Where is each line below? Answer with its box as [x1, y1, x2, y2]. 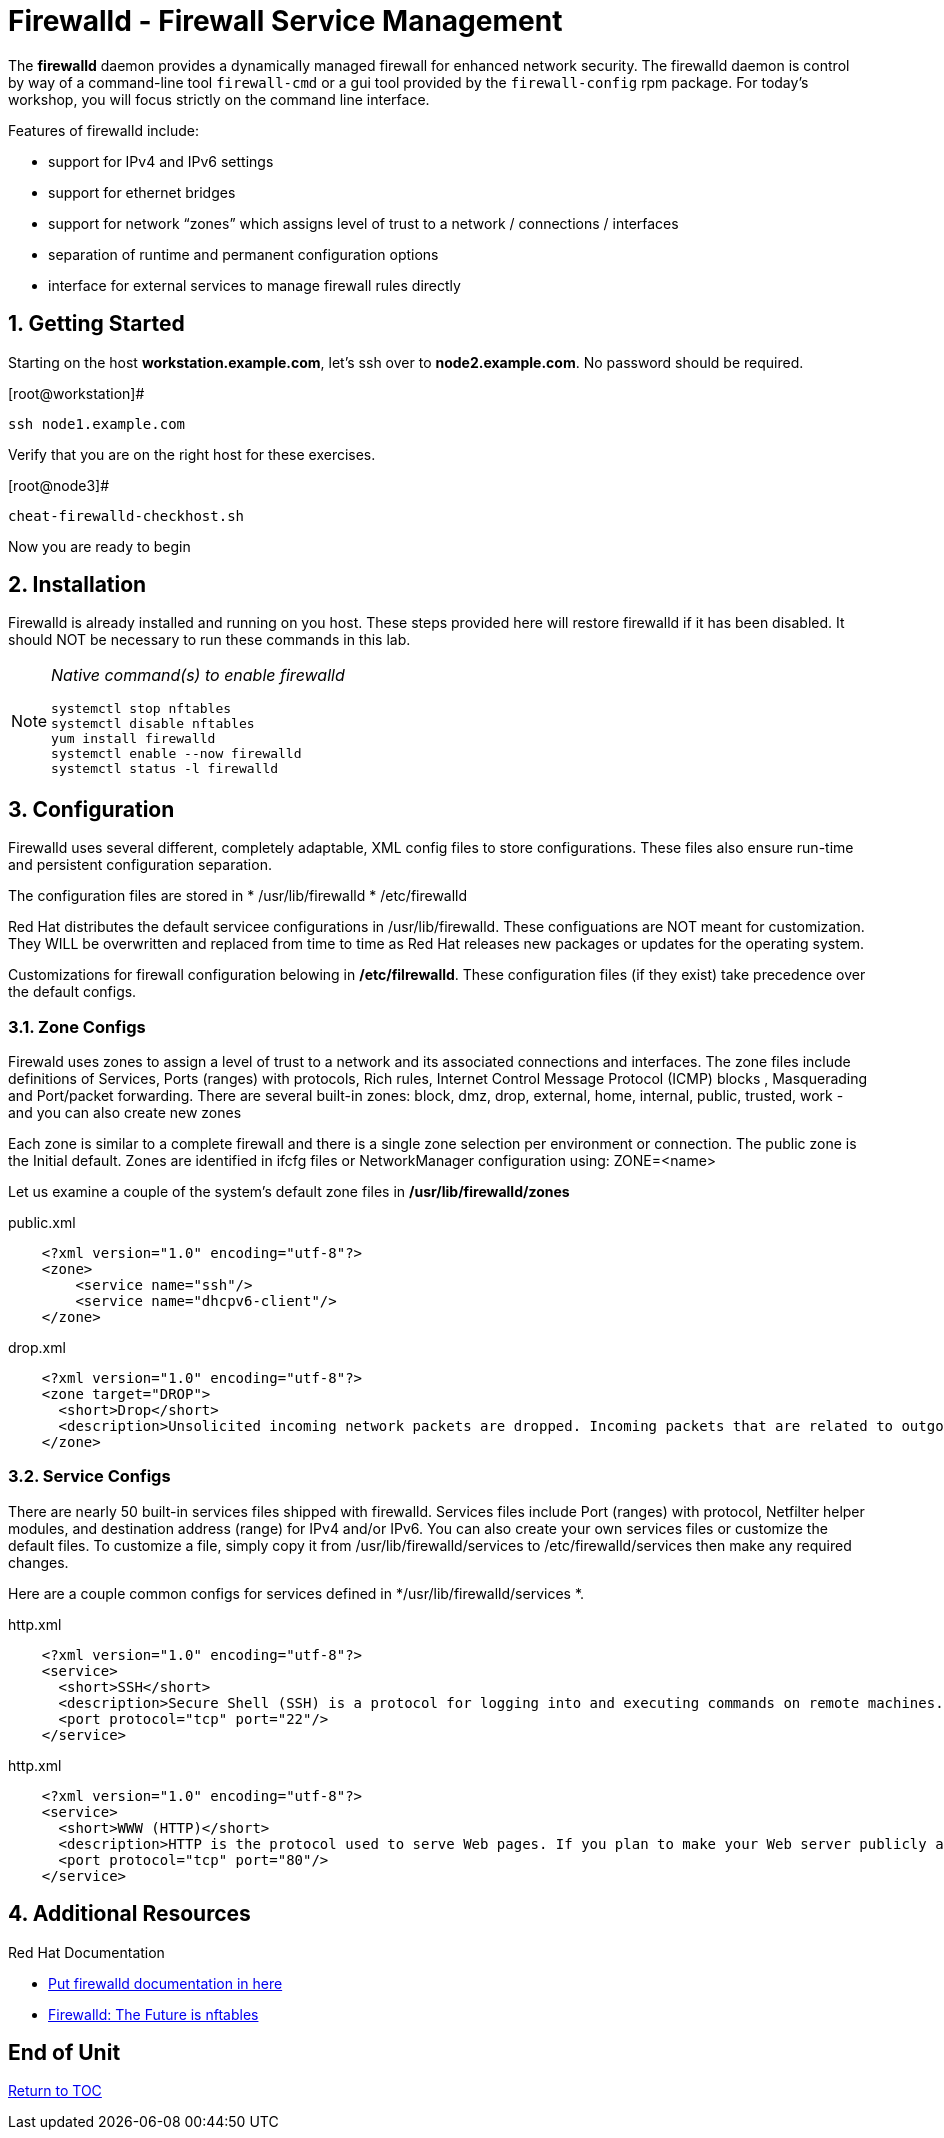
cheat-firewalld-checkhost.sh [8, 507, 245, 524]
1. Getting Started [8, 311, 185, 337]
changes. [8, 1553, 69, 1571]
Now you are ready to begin [8, 537, 191, 555]
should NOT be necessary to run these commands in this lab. [8, 631, 411, 649]
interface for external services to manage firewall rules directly [48, 276, 461, 294]
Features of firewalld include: [8, 121, 199, 139]
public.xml [8, 1214, 76, 1232]
